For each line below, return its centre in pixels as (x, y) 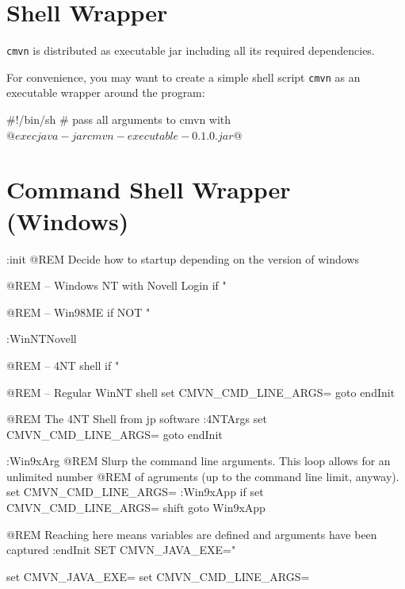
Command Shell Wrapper (149, 189)
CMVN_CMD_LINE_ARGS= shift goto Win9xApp (136, 508)
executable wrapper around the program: (106, 92)
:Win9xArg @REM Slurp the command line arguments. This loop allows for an (199, 461)
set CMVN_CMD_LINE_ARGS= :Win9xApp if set (135, 492)
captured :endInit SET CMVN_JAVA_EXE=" (121, 550)
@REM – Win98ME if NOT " (78, 312)
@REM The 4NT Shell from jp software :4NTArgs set (137, 419)
